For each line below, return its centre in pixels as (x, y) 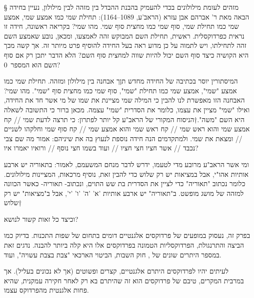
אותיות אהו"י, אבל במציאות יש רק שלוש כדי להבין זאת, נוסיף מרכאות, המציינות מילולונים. (126, 174)
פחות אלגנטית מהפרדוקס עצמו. (46, 290)
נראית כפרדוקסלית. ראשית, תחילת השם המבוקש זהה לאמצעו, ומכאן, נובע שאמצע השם (124, 35)
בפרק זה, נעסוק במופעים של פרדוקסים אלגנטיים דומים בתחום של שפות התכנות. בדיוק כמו (127, 235)
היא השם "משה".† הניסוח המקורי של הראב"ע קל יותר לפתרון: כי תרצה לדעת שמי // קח (124, 119)
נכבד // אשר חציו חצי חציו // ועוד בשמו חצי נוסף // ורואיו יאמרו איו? (101, 148)
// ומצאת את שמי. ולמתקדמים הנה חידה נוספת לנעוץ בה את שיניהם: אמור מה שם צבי (123, 138)
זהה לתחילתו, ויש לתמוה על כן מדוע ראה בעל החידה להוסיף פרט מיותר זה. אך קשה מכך (125, 45)
